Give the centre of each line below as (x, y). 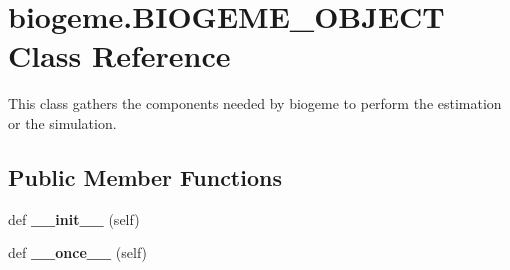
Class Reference (119, 55)
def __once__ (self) (78, 252)
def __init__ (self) (74, 218)
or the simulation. (62, 122)
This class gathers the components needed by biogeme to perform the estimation (255, 103)
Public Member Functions (145, 176)
